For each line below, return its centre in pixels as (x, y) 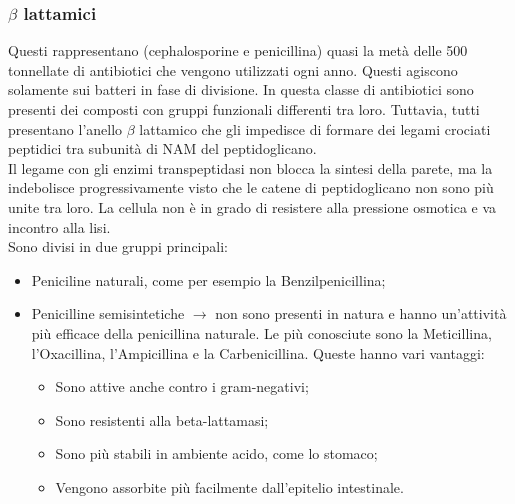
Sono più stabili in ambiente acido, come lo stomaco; (216, 453)
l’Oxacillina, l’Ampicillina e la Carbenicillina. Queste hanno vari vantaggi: (258, 352)
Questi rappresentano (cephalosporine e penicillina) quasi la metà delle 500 (238, 50)
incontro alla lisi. (59, 226)
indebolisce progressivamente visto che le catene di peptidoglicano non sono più (251, 187)
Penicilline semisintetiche (108, 313)
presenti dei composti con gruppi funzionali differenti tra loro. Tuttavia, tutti (244, 109)
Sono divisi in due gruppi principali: (118, 246)
